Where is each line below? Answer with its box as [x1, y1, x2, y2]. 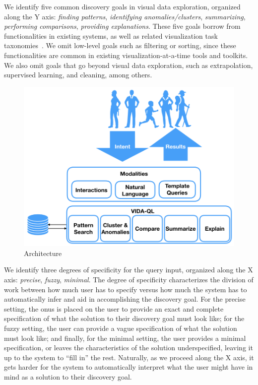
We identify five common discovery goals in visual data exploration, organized [4, 1, 241, 11]
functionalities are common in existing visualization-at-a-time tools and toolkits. [4, 50, 248, 60]
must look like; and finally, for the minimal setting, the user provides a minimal [4, 332, 246, 343]
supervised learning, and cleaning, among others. [4, 69, 152, 80]
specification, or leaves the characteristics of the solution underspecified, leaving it [4, 342, 253, 353]
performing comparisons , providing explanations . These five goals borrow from [4, 21, 241, 31]
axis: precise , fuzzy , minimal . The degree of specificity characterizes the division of [4, 274, 254, 285]
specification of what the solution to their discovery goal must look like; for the [4, 313, 245, 323]
